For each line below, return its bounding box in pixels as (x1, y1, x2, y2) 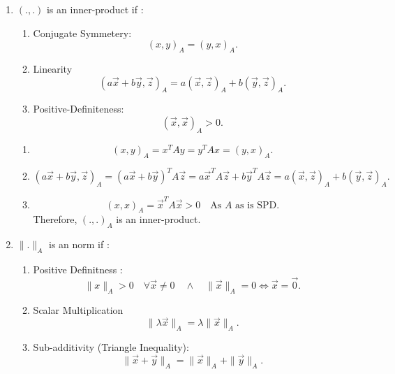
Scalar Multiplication (33, 302, 124, 317)
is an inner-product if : (46, 2, 144, 16)
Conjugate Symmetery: (33, 25, 132, 40)
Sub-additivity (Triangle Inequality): (33, 340, 189, 354)
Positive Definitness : (33, 261, 123, 276)
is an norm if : (49, 237, 110, 252)
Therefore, (33, 212, 77, 226)
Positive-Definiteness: (33, 101, 124, 116)
